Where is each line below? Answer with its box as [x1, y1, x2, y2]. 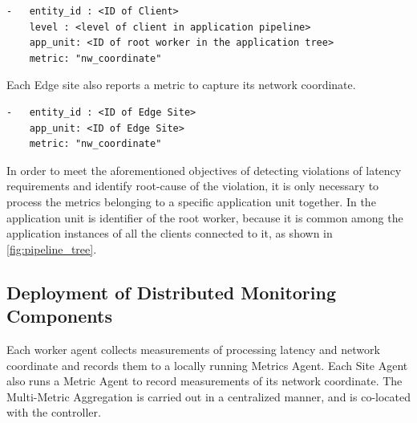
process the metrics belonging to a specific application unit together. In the [6, 193, 376, 209]
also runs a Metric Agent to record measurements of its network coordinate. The [6, 372, 403, 389]
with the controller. [6, 404, 101, 421]
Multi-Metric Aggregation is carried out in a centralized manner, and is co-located [6, 388, 411, 405]
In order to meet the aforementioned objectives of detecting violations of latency [6, 161, 402, 178]
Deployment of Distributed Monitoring [6, 279, 336, 304]
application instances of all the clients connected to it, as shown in [6, 225, 333, 242]
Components [6, 303, 112, 328]
